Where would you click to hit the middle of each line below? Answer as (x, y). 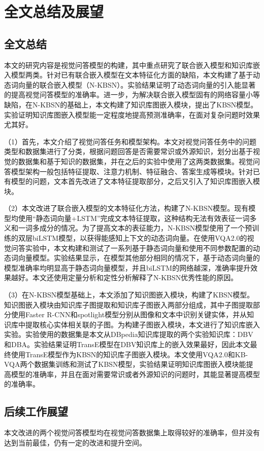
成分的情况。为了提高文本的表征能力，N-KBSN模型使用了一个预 (146, 228)
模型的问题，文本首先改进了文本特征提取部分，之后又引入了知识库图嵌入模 (135, 181)
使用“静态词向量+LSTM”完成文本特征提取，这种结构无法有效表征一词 (134, 218)
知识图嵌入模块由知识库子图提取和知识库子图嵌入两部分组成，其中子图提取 (128, 304)
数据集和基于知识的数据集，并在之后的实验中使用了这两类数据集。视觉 (135, 161)
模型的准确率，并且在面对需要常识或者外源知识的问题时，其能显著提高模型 (135, 374)
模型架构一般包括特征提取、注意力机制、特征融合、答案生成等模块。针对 (132, 171)
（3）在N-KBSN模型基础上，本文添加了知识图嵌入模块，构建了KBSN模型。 (129, 295)
